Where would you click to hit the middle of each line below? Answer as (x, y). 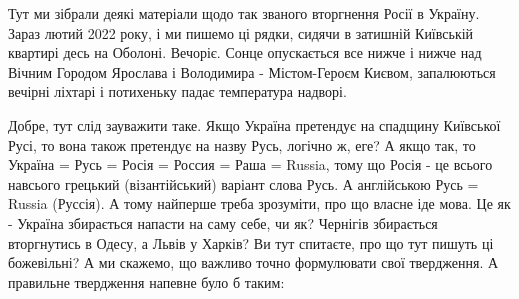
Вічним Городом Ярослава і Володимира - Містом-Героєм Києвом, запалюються (252, 71)
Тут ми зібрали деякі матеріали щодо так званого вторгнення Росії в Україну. (244, 13)
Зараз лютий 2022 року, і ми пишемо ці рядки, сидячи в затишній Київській (241, 32)
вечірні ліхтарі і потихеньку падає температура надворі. (177, 91)
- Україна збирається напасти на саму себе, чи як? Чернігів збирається (223, 222)
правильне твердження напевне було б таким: (146, 281)
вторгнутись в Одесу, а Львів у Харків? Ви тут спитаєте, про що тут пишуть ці (251, 242)
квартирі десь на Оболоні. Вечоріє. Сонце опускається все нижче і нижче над (245, 52)
